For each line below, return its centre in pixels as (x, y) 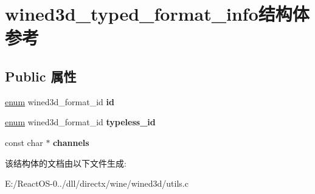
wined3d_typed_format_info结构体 (157, 14)
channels (71, 142)
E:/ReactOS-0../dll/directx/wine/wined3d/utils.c (97, 183)
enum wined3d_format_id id (60, 101)
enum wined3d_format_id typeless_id (80, 122)
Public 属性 (41, 76)
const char (24, 142)
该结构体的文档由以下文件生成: (66, 163)
